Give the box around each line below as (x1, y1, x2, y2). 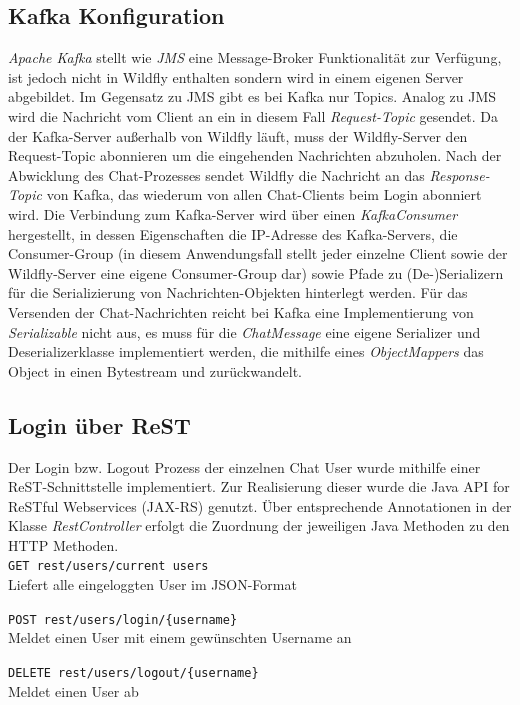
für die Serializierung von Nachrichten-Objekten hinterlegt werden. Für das (8, 282, 468, 303)
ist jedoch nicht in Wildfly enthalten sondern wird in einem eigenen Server (8, 66, 464, 87)
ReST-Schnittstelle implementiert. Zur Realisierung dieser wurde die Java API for (8, 476, 510, 497)
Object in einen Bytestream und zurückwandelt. (8, 360, 302, 381)
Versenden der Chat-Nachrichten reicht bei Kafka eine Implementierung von (8, 301, 474, 322)
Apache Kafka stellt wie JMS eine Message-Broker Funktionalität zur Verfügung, (8, 47, 502, 68)
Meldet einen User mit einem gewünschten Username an (8, 627, 352, 648)
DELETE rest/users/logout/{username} (8, 665, 259, 680)
